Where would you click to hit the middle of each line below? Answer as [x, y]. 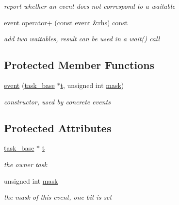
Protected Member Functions [79, 65]
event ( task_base [29, 85]
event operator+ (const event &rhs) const [66, 22]
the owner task [25, 164]
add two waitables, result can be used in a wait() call [82, 39]
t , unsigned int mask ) [92, 85]
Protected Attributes [58, 128]
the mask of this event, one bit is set [58, 197]
